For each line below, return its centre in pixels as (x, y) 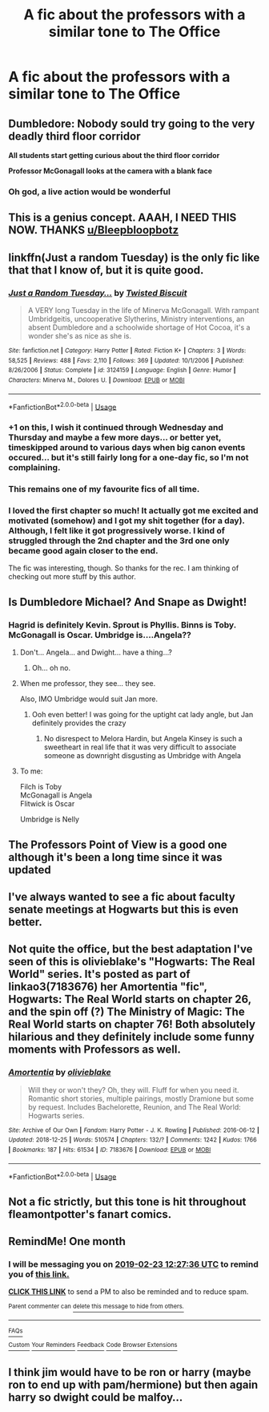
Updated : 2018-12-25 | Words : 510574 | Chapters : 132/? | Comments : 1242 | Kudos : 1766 (133, 1140)
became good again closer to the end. (83, 551)
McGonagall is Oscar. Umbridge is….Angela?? (100, 635)
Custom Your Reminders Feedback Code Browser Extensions (93, 1345)
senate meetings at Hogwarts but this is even (123, 909)
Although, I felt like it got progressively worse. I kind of (117, 531)
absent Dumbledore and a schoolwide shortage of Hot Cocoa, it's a (139, 327)
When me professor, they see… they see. (88, 684)
